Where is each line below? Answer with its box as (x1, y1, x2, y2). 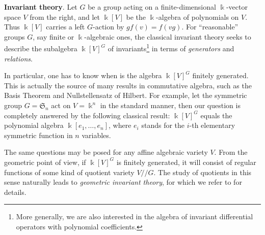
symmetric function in (4, 129, 73, 140)
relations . (4, 53, 33, 63)
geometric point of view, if (4, 156, 86, 167)
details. (4, 186, 26, 197)
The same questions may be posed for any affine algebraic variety (4, 147, 208, 157)
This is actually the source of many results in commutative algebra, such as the (4, 80, 252, 90)
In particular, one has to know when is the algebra (4, 70, 162, 81)
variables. (82, 129, 111, 140)
